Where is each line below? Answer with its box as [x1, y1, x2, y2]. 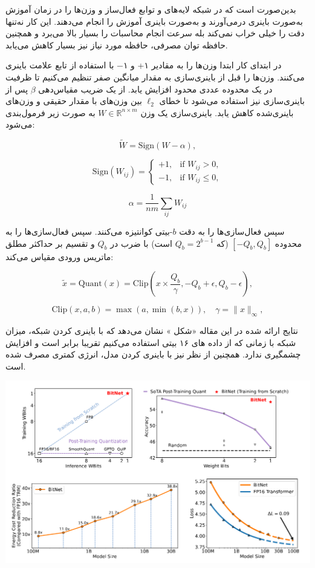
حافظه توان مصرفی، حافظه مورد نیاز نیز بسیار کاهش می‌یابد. [5, 38, 228, 51]
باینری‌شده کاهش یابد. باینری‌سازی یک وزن [140, 106, 294, 119]
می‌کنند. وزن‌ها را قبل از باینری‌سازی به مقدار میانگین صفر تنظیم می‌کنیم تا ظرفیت [5, 70, 305, 83]
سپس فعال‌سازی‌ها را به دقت [179, 224, 285, 237]
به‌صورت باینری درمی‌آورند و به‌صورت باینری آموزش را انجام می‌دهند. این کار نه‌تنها [5, 15, 303, 27]
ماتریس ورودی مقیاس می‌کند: [5, 250, 114, 263]
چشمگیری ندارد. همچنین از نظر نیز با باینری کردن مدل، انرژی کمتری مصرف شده [5, 348, 301, 361]
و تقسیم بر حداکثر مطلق [5, 237, 95, 249]
